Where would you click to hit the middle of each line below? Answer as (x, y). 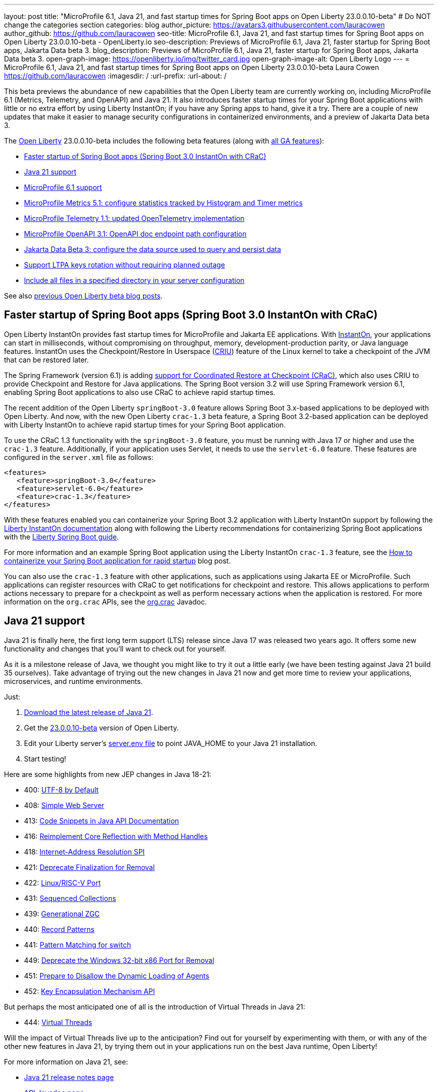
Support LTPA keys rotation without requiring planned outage (124, 265)
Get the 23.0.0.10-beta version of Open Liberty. (101, 727)
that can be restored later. (46, 359)
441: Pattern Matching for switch (77, 944)
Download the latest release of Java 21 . (89, 712)
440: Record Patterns (59, 929)
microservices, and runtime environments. (73, 681)
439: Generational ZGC (62, 913)
